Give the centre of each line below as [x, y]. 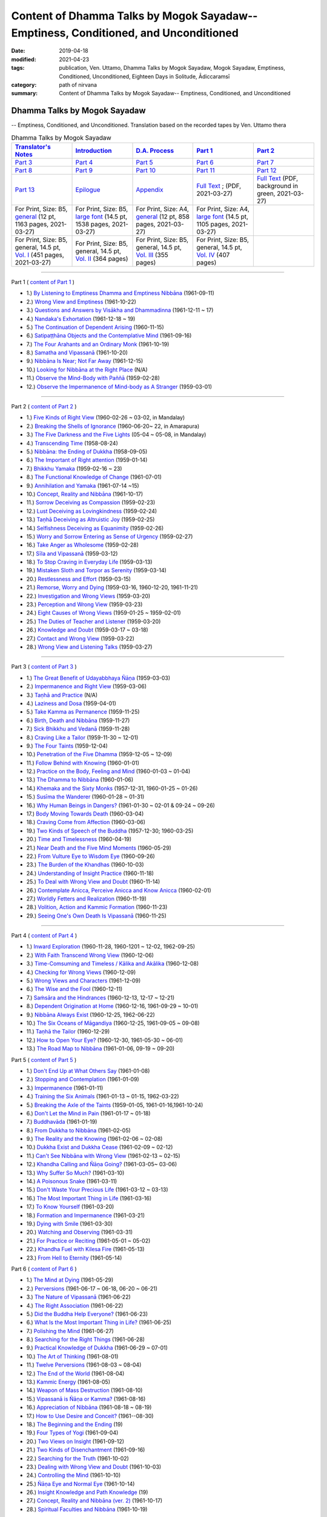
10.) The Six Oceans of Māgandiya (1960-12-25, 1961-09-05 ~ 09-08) [113, 1023]
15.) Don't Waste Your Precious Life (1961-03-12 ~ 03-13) [97, 1190]
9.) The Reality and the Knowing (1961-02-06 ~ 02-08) [94, 1139]
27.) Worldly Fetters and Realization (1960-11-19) [86, 899]
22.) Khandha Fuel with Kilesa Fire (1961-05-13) [85, 1249]
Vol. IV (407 [213, 255]
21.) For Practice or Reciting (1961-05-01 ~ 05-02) [88, 1240]
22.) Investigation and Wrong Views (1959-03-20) [88, 596]
